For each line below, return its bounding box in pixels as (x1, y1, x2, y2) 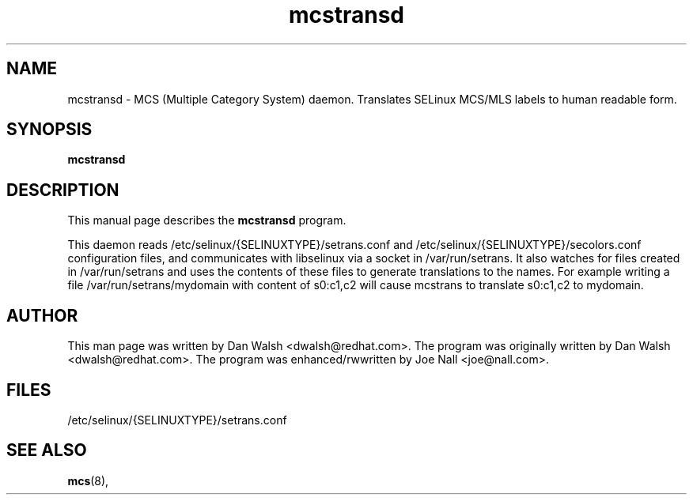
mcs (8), (67, 473, 109, 488)
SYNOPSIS (6, 119, 93, 140)
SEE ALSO (6, 440, 87, 461)
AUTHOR (6, 305, 78, 326)
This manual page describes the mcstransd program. (67, 213, 346, 228)
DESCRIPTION (6, 179, 119, 200)
